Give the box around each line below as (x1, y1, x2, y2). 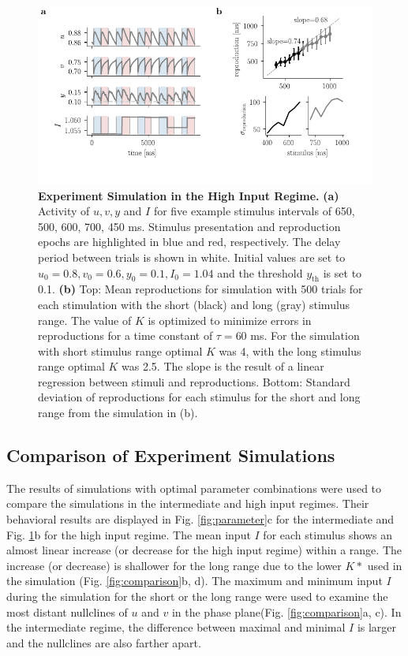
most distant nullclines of (6, 603, 128, 620)
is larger (357, 619, 397, 635)
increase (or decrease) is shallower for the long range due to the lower (6, 557, 342, 573)
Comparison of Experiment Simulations (6, 443, 335, 468)
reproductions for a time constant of (38, 327, 213, 344)
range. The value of (38, 311, 132, 328)
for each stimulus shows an (263, 526, 393, 542)
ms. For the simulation (250, 327, 360, 344)
